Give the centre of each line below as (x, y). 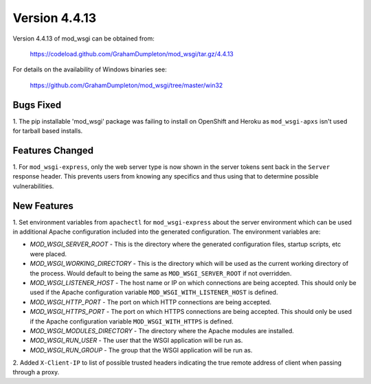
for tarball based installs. (48, 131)
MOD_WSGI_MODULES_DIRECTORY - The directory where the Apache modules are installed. (162, 330)
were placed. (48, 253)
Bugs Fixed (37, 105)
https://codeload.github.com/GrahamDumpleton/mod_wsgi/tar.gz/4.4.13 (132, 54)
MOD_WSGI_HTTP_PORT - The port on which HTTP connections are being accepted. (150, 302)
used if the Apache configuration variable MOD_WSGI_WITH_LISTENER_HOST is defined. (154, 293)
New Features (43, 206)
